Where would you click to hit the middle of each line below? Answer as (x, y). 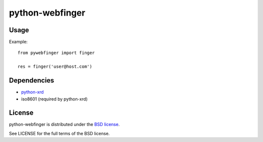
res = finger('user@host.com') (55, 67)
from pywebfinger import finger (56, 53)
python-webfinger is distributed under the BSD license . (64, 124)
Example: (18, 42)
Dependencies (32, 81)
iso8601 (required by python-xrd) (54, 99)
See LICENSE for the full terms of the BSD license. (59, 133)
